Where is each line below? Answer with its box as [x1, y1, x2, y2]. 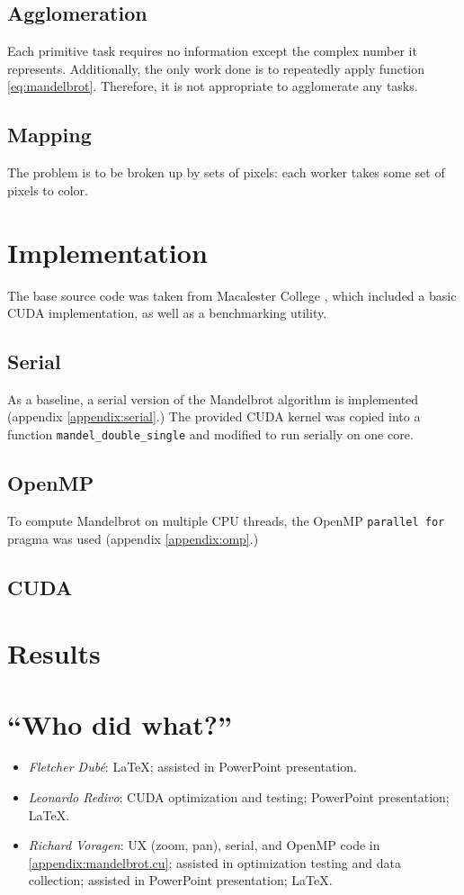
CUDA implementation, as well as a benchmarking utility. [7, 303, 327, 322]
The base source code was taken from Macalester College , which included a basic [7, 285, 457, 304]
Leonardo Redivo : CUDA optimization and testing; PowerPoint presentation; [28, 788, 450, 807]
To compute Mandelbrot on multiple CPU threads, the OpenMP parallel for [7, 511, 445, 529]
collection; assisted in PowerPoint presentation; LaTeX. [28, 871, 333, 890]
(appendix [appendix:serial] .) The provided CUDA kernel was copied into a [7, 407, 421, 426]
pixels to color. [7, 180, 88, 199]
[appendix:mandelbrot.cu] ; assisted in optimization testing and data [28, 853, 401, 872]
